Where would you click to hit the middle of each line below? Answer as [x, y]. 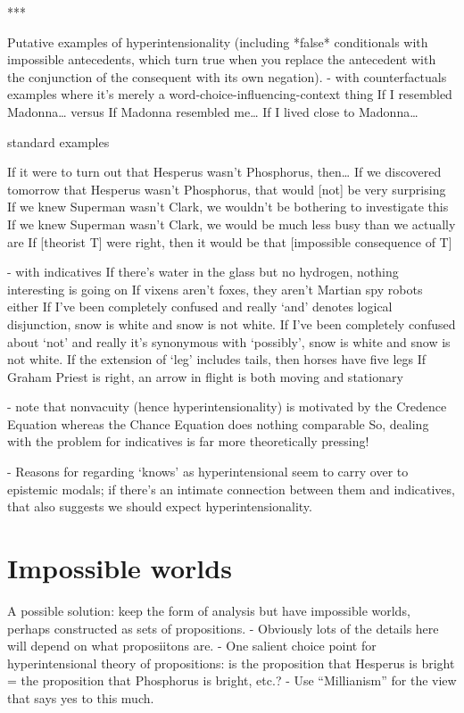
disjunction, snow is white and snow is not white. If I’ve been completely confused [232, 323]
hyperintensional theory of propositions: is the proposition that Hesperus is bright [231, 663]
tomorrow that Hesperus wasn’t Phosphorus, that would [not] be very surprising [227, 189]
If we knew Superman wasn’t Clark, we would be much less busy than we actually [232, 224]
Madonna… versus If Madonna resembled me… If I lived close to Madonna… [213, 111]
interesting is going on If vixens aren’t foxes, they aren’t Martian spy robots [215, 289]
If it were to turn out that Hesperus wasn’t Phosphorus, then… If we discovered [224, 172]
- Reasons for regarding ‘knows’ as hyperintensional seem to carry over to [208, 472]
